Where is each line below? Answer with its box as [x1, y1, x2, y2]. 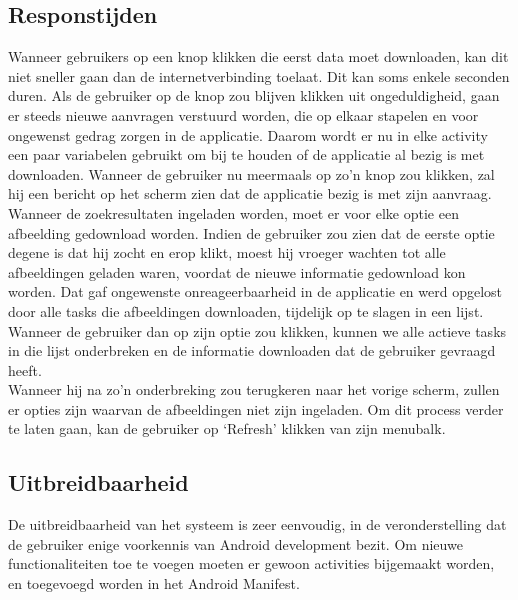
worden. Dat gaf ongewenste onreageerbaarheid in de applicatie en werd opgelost [8, 281, 503, 302]
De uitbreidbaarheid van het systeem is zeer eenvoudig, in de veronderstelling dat [8, 514, 507, 535]
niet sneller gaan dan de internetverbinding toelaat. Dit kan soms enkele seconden [8, 65, 510, 86]
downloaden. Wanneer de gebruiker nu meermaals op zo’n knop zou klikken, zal [8, 163, 495, 184]
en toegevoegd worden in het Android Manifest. [8, 573, 300, 594]
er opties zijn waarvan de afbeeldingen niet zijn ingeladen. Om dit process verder [8, 398, 504, 419]
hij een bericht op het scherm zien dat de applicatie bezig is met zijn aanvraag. [8, 183, 492, 204]
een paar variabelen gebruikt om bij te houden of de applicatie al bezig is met [8, 144, 485, 165]
